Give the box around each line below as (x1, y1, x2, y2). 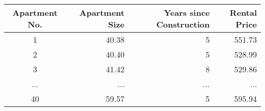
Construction (156, 18, 210, 30)
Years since (164, 7, 210, 18)
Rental (229, 7, 257, 18)
